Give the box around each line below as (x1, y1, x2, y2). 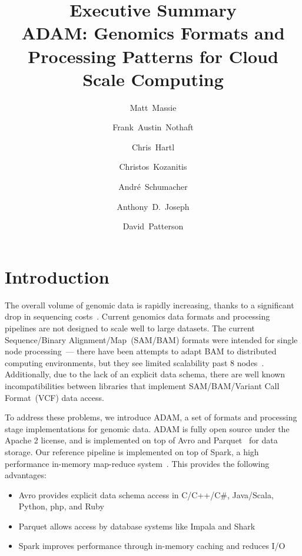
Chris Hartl (131, 140, 175, 153)
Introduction (5, 264, 109, 288)
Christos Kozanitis (119, 160, 187, 173)
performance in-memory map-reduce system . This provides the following (5, 457, 270, 469)
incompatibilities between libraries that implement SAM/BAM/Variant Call (5, 379, 280, 391)
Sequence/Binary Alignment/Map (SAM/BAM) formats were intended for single (5, 333, 298, 346)
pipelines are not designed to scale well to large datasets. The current (5, 321, 255, 334)
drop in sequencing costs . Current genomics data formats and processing (5, 310, 270, 323)
